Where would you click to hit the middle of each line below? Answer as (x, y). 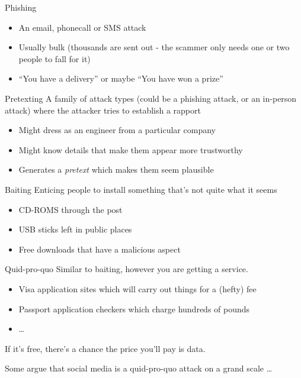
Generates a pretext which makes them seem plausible (116, 169)
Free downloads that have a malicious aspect (100, 249)
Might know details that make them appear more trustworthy (131, 149)
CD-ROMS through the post (71, 209)
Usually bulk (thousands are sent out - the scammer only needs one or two (154, 47)
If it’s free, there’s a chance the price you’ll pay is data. (105, 348)
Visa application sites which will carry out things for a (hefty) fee (137, 288)
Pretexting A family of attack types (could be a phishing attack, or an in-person (151, 98)
